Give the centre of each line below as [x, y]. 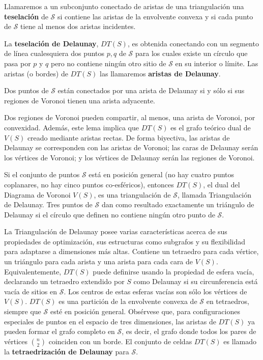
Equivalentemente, [33, 271]
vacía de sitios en [31, 291]
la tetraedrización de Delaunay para [67, 351]
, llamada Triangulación [214, 194]
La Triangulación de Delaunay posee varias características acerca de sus [116, 231]
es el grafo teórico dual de [211, 127]
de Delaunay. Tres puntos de [48, 204]
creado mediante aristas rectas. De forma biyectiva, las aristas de [128, 137]
